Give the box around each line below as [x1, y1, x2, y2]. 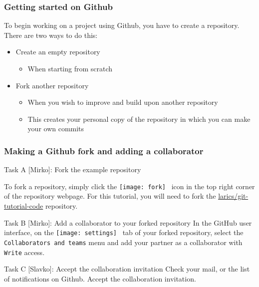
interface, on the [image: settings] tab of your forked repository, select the [4, 227, 244, 238]
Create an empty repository [15, 46, 100, 57]
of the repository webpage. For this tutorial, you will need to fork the [4, 191, 216, 201]
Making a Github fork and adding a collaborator [4, 144, 204, 157]
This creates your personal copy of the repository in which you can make [27, 113, 251, 124]
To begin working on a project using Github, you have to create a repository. [4, 20, 240, 30]
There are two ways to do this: [4, 29, 98, 40]
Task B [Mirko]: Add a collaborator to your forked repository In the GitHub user [4, 217, 252, 228]
